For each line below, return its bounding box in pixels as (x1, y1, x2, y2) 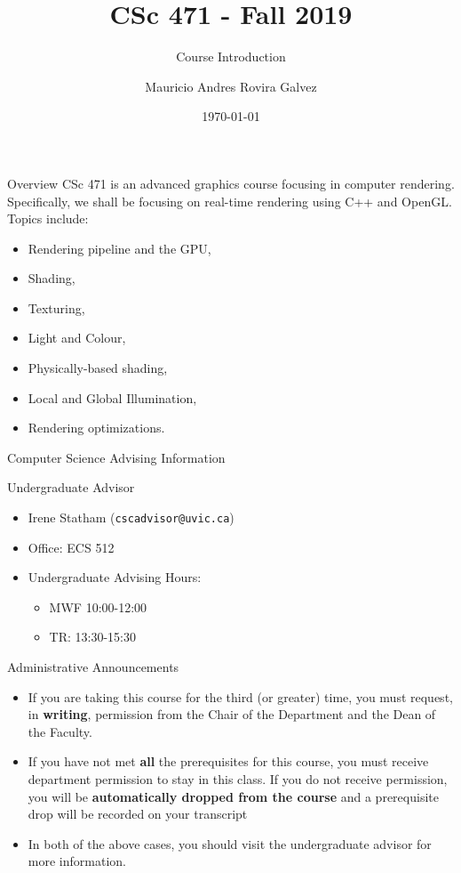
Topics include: (7, 209, 89, 228)
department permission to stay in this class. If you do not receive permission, (28, 770, 448, 788)
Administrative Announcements (7, 658, 179, 676)
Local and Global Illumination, (28, 388, 197, 407)
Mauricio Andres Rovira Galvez (145, 77, 317, 95)
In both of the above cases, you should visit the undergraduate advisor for (28, 834, 432, 853)
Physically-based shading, (28, 359, 168, 377)
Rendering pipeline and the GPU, (28, 238, 211, 257)
